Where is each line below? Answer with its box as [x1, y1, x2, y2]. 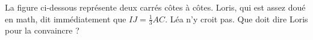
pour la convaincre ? [5, 24, 79, 36]
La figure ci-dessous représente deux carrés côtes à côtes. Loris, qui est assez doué [5, 1, 306, 13]
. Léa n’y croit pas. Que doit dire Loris [165, 12, 308, 25]
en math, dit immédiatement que [5, 12, 126, 25]
